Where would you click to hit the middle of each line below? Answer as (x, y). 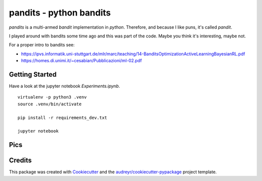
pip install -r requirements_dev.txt (63, 117)
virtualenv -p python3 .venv (52, 97)
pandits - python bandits (60, 13)
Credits (20, 160)
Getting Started (33, 74)
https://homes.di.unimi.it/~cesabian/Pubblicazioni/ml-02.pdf (82, 61)
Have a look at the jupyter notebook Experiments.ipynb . (65, 86)
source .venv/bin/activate (50, 104)
